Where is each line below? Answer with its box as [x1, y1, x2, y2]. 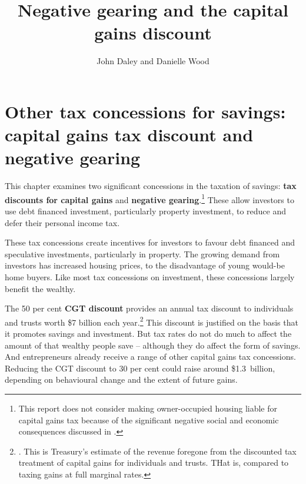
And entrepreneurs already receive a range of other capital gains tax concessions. [5, 350, 296, 363]
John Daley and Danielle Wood [97, 55, 209, 67]
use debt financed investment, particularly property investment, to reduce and [5, 205, 287, 217]
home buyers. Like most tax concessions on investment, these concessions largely [5, 271, 295, 283]
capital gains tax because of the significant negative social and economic [18, 413, 279, 426]
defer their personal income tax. [5, 216, 120, 228]
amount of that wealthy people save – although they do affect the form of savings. [5, 339, 301, 351]
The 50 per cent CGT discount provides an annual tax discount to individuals [5, 302, 294, 314]
